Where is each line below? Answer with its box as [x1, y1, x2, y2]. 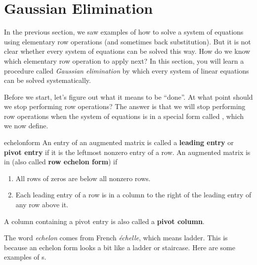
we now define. [4, 120, 48, 131]
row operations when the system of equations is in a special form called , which [4, 111, 244, 121]
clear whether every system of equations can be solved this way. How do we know [4, 46, 251, 56]
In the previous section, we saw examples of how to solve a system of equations [4, 27, 244, 37]
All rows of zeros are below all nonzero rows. [15, 173, 151, 183]
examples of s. [4, 252, 46, 262]
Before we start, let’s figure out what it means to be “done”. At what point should [4, 91, 253, 102]
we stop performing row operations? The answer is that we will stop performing [4, 101, 246, 112]
